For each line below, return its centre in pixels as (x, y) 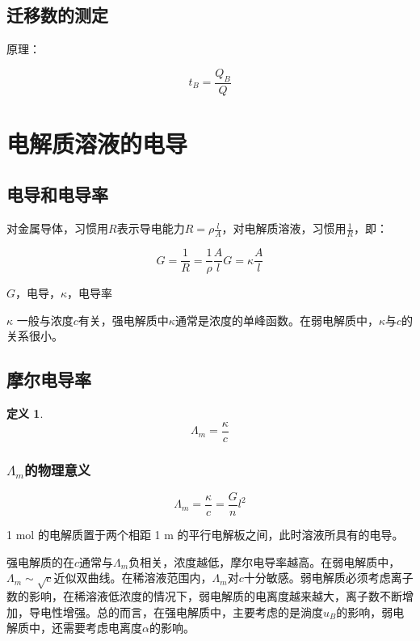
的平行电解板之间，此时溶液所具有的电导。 (290, 535)
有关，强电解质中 (123, 320)
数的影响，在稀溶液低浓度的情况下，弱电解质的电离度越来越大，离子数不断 (204, 595)
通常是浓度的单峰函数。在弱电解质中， (277, 320)
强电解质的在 (40, 561)
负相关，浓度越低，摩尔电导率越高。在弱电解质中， (265, 561)
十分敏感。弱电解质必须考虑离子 (328, 578)
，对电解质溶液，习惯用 (284, 228)
